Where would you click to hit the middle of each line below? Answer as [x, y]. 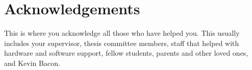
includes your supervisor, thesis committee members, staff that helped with [122, 43]
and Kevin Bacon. [32, 63]
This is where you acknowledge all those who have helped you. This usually [122, 33]
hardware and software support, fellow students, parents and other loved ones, [126, 53]
